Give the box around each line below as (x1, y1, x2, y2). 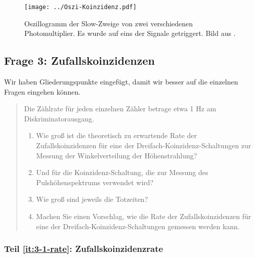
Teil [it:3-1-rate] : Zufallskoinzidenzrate (4, 242, 163, 255)
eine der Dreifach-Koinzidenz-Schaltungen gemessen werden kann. (36, 221, 240, 231)
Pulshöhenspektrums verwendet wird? (36, 177, 154, 187)
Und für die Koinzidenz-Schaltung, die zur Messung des (36, 167, 208, 178)
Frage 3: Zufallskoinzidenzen (4, 53, 155, 68)
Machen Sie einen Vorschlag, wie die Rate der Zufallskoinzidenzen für (36, 210, 251, 221)
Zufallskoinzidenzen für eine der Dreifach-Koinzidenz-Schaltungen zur (36, 140, 251, 151)
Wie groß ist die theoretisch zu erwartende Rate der (36, 130, 197, 141)
